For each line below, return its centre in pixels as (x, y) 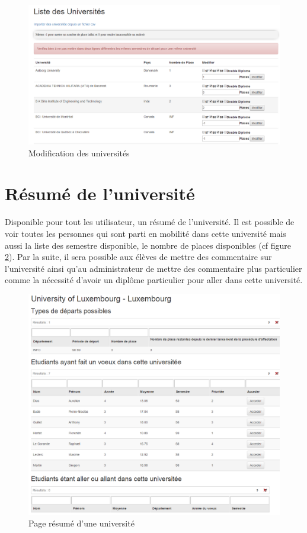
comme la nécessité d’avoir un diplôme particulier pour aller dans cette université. (154, 280)
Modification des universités (79, 152)
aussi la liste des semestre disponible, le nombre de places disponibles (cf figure (148, 245)
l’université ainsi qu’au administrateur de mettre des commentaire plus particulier (153, 268)
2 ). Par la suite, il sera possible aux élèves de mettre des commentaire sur (138, 257)
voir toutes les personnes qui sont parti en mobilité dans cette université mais (145, 233)
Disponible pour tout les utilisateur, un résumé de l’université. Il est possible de (150, 222)
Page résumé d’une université (81, 523)
